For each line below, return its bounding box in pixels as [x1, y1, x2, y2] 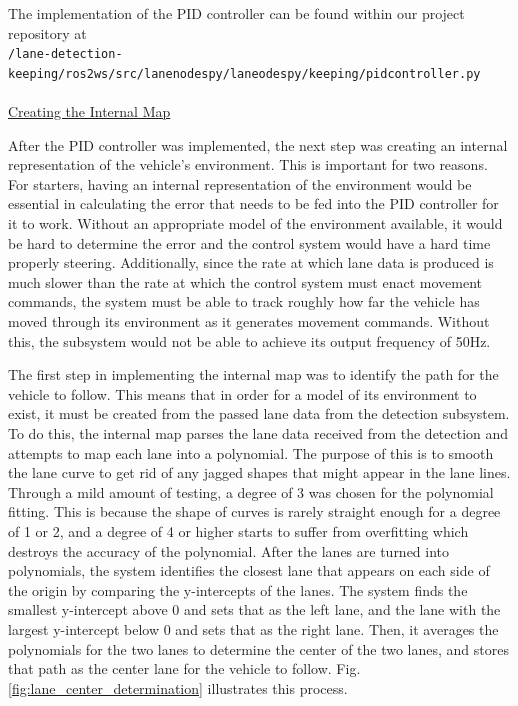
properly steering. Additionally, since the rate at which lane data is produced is [8, 252, 494, 273]
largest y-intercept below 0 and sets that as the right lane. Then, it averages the [8, 618, 499, 639]
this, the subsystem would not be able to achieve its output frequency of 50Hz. [8, 330, 491, 351]
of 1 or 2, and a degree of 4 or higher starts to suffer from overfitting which [8, 520, 469, 541]
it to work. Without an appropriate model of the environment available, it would [8, 213, 503, 234]
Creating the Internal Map [8, 101, 171, 122]
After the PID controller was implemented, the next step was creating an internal [8, 134, 508, 155]
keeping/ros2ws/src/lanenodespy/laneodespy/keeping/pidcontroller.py [8, 66, 481, 81]
